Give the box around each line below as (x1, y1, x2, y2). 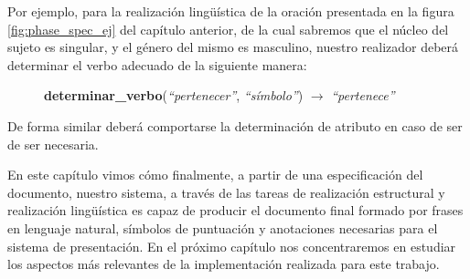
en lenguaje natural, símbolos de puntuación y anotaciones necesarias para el (7, 218, 438, 237)
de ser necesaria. (7, 134, 99, 153)
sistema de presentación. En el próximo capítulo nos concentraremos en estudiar (7, 236, 456, 255)
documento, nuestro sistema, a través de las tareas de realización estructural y (7, 182, 445, 201)
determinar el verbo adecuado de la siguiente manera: (7, 55, 307, 74)
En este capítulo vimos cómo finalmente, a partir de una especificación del (7, 165, 423, 184)
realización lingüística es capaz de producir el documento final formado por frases (7, 201, 464, 220)
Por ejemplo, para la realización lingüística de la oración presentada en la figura (7, 2, 454, 20)
